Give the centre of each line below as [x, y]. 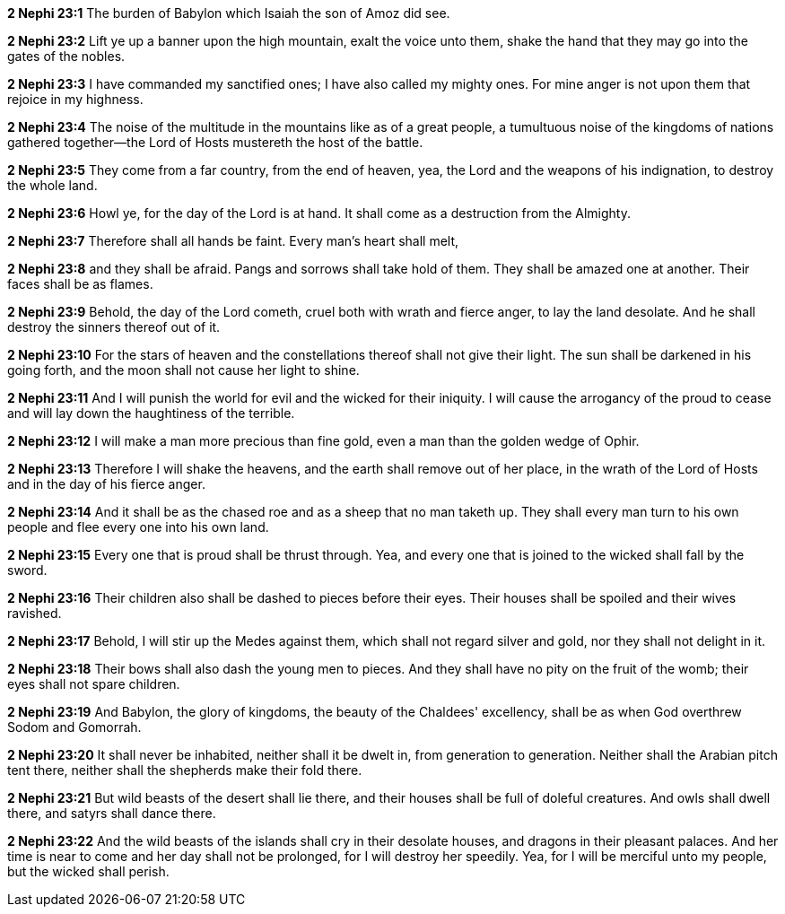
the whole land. [52, 185]
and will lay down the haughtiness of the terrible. [151, 413]
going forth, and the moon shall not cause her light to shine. [183, 370]
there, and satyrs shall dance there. [112, 813]
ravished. [35, 613]
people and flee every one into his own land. [138, 527]
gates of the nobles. [66, 56]
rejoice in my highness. [75, 99]
